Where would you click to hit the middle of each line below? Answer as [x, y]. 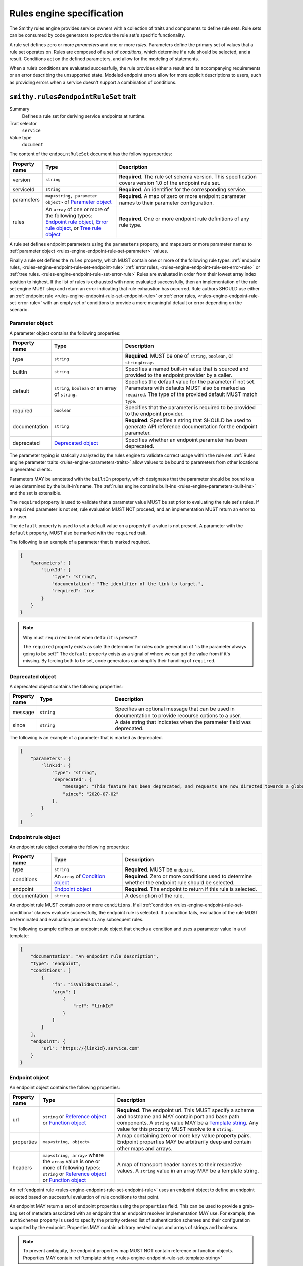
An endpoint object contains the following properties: [65, 1087]
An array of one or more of [77, 209]
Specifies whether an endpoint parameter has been [186, 440]
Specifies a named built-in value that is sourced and [187, 369]
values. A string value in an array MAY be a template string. [188, 1171]
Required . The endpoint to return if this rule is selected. [191, 889]
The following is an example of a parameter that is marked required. [80, 542]
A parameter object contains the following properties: [65, 333]
